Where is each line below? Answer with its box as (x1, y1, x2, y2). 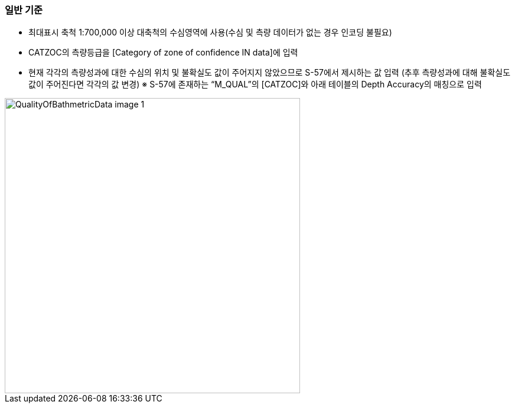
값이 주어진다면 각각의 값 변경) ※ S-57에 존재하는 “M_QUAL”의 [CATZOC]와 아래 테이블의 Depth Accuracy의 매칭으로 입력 (28, 79, 482, 90)
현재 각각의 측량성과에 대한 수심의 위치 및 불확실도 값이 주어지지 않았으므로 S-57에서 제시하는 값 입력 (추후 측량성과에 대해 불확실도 (28, 67, 511, 78)
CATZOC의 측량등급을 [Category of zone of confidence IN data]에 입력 (28, 47, 298, 58)
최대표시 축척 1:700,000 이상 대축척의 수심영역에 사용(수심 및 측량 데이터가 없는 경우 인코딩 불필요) (28, 27, 392, 38)
